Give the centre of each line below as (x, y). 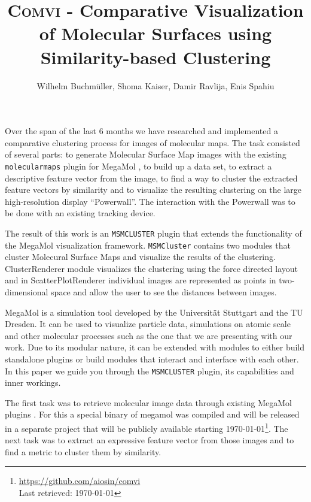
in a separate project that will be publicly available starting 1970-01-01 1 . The (147, 427)
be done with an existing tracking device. (80, 213)
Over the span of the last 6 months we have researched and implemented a (141, 131)
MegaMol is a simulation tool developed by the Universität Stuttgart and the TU (154, 312)
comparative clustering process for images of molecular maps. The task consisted (153, 142)
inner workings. (33, 382)
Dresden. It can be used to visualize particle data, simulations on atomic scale (148, 324)
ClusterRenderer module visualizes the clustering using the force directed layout (152, 268)
